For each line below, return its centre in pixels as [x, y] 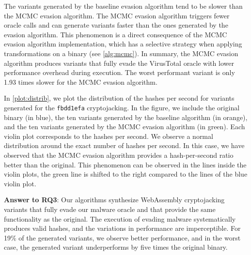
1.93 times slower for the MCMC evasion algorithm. [81, 82]
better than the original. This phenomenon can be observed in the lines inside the [125, 164]
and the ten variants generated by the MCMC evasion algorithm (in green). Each [125, 127]
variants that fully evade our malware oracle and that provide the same [110, 209]
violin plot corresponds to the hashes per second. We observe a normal [109, 136]
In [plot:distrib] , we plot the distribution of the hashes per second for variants [119, 98]
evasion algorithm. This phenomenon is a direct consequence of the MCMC [116, 34]
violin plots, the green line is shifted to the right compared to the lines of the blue [126, 174]
